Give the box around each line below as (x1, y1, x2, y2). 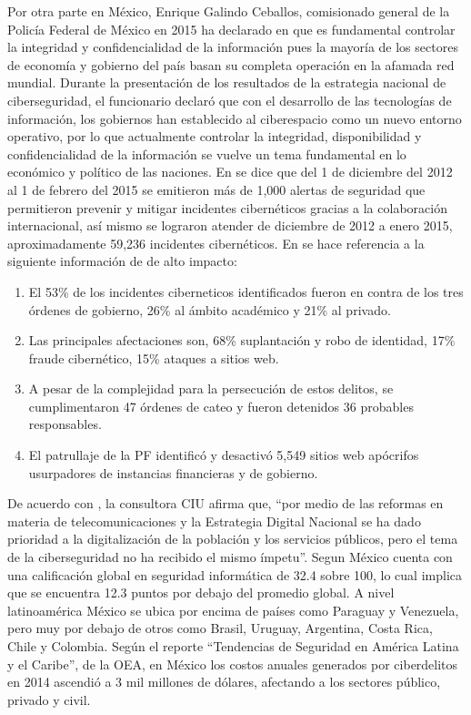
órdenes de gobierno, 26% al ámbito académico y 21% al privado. (28, 300, 391, 319)
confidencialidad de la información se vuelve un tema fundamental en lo (7, 144, 406, 163)
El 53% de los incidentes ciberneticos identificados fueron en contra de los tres (28, 281, 464, 301)
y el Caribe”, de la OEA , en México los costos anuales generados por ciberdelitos (7, 654, 458, 673)
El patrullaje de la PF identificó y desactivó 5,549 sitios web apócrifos (28, 445, 419, 465)
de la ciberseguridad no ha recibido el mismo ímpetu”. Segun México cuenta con (7, 547, 453, 567)
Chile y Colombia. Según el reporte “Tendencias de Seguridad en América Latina (7, 637, 459, 655)
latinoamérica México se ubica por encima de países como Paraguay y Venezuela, (7, 600, 459, 619)
